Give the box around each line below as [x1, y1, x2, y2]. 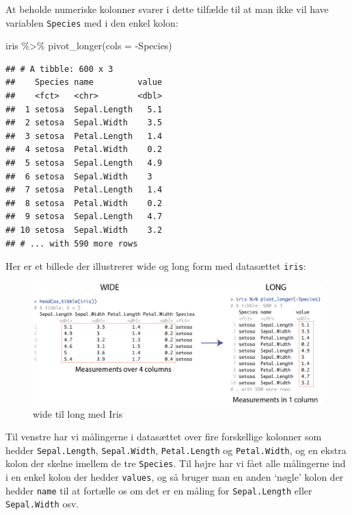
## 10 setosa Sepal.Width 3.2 [5, 225, 163, 235]
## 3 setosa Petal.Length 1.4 [5, 131, 163, 141]
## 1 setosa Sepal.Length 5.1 [5, 104, 163, 114]
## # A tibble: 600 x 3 [5, 64, 113, 74]
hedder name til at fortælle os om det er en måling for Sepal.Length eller [5, 483, 312, 497]
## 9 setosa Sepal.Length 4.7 [5, 212, 163, 222]
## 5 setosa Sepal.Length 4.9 [5, 158, 163, 168]
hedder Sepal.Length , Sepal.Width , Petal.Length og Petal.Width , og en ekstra [5, 442, 347, 457]
